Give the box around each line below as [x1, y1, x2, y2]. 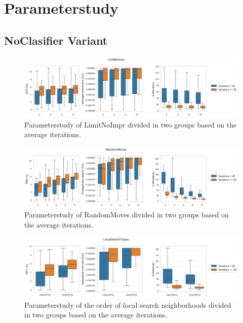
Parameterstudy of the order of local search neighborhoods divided [24, 299, 231, 310]
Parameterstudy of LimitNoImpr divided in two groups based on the [24, 119, 237, 130]
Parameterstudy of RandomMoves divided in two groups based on [24, 209, 229, 220]
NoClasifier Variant [4, 32, 108, 48]
